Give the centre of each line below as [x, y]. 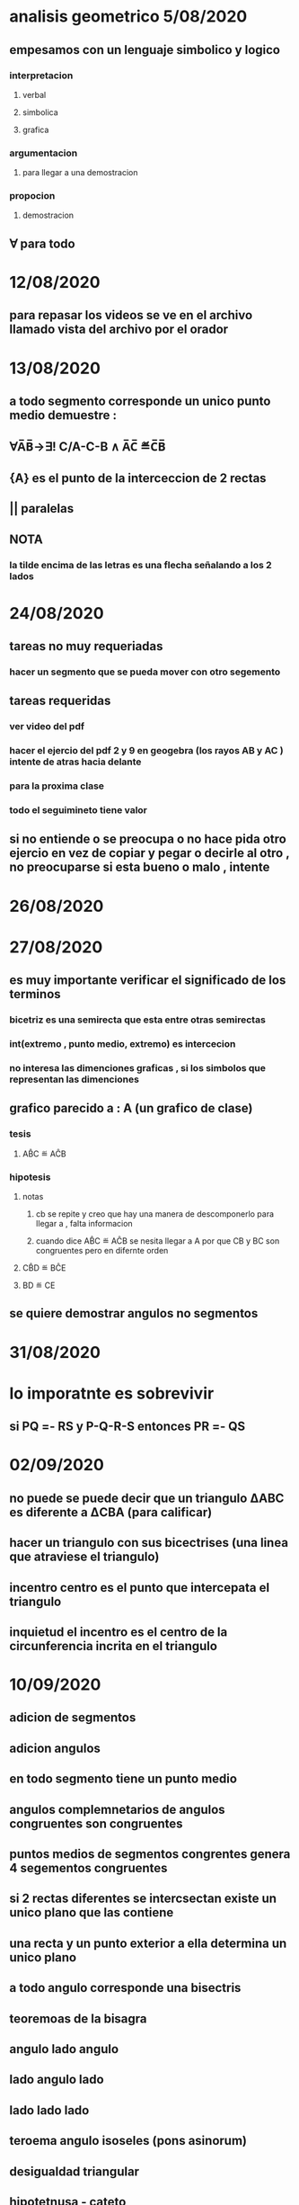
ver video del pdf [47, 727]
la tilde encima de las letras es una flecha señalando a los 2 [141, 565]
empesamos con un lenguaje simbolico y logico [145, 50]
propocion [32, 196]
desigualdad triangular [75, 2171]
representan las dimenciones [74, 1079]
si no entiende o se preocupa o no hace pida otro [148, 839]
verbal [34, 94]
